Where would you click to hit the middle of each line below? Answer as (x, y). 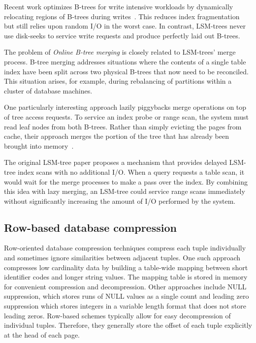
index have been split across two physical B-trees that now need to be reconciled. (126, 71)
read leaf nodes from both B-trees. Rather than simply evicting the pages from (123, 126)
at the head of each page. (42, 334)
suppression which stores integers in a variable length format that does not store (125, 306)
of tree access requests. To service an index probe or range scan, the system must (127, 116)
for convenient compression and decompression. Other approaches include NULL (125, 286)
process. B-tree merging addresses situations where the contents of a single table (125, 61)
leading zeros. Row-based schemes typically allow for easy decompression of (117, 315)
